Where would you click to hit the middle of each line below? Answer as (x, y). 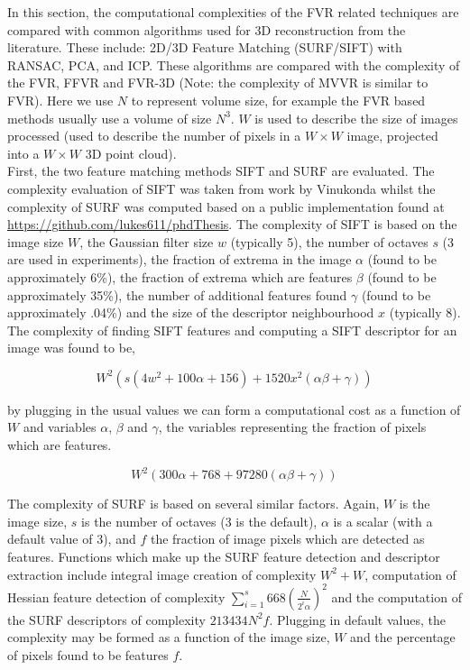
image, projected (392, 136)
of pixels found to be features (88, 654)
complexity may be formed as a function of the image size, (169, 637)
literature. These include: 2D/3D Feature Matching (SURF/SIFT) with (205, 47)
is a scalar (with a (383, 521)
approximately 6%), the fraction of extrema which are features (180, 276)
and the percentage (403, 637)
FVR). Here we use (60, 100)
